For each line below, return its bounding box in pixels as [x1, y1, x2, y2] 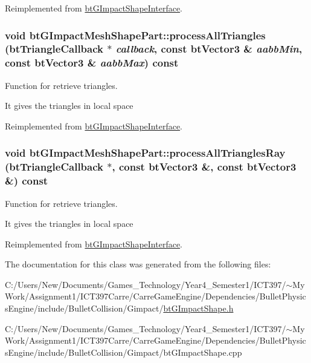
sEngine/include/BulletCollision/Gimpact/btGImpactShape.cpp [5, 345, 242, 358]
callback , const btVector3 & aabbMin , [115, 41, 303, 56]
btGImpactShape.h [163, 302, 234, 315]
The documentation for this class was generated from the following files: [5, 258, 271, 270]
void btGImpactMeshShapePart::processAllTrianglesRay [5, 145, 286, 160]
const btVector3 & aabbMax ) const [5, 55, 179, 70]
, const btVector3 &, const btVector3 [112, 159, 297, 174]
